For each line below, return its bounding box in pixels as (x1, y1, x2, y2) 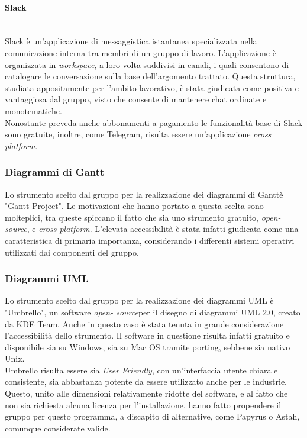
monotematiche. (5, 104, 62, 117)
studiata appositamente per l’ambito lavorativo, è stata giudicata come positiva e (5, 81, 299, 94)
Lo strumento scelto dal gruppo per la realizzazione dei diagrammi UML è (5, 294, 274, 307)
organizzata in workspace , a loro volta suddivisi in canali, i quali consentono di (5, 58, 289, 70)
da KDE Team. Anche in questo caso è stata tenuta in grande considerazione (5, 317, 284, 330)
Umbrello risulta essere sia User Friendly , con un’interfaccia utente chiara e (5, 363, 278, 376)
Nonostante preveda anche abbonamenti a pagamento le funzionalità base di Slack (5, 116, 303, 128)
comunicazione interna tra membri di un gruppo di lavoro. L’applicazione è (5, 46, 276, 59)
